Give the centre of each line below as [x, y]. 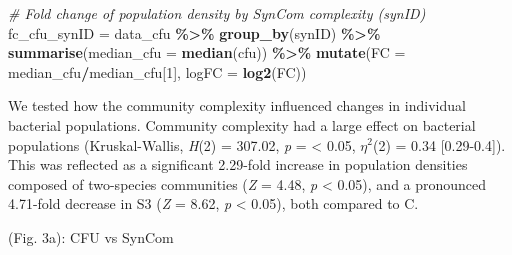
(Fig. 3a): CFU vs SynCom [91, 236]
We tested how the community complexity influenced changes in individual [237, 105]
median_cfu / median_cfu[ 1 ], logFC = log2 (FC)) [157, 71]
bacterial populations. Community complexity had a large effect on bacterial [242, 124]
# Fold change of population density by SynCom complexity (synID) [217, 13]
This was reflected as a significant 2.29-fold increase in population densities [238, 164]
